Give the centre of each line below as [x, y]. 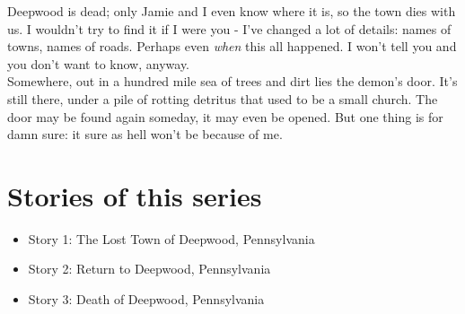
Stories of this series [135, 195]
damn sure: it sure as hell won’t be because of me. [145, 134]
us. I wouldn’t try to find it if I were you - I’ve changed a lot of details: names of [229, 28]
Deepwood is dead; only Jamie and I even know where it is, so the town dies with [232, 11]
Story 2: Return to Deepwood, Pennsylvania [149, 269]
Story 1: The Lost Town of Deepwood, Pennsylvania [171, 238]
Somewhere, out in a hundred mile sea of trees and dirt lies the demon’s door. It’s [232, 81]
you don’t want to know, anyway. [99, 63]
